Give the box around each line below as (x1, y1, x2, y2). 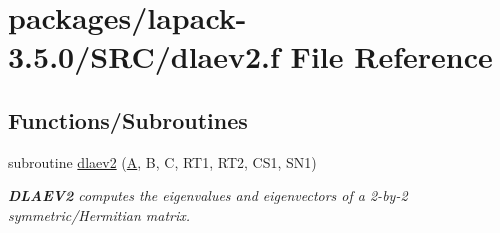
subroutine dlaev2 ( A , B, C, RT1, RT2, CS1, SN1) (8, 151, 317, 172)
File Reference (290, 36, 493, 77)
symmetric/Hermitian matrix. (8, 204, 191, 225)
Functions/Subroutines (8, 104, 248, 135)
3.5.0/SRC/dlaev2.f (8, 36, 280, 77)
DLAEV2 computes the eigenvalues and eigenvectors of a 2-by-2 (8, 185, 408, 206)
